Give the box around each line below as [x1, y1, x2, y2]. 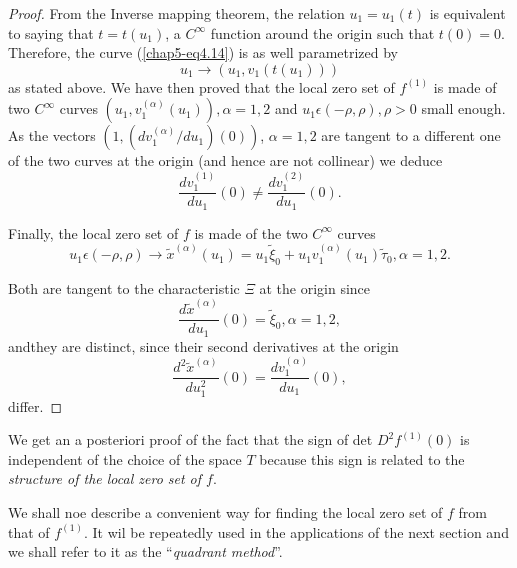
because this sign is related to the [259, 448, 465, 469]
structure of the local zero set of [8, 468, 202, 489]
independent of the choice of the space [8, 448, 242, 469]
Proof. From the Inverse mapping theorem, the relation [8, 3, 345, 23]
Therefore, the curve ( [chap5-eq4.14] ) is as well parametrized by [8, 42, 398, 63]
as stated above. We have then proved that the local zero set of [8, 76, 395, 97]
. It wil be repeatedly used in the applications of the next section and [83, 521, 509, 542]
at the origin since [259, 277, 371, 298]
